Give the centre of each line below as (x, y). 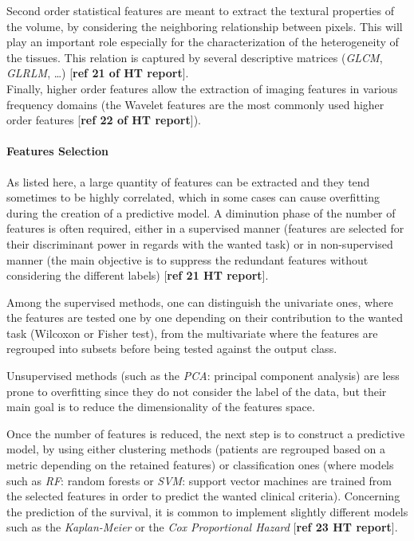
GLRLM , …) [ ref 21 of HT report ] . (98, 73)
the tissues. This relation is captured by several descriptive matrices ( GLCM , (195, 57)
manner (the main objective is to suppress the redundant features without (187, 259)
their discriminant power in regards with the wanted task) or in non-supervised (200, 243)
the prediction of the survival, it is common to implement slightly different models (207, 511)
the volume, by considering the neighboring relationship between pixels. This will (205, 26)
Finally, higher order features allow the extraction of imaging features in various (202, 88)
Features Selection (57, 151)
